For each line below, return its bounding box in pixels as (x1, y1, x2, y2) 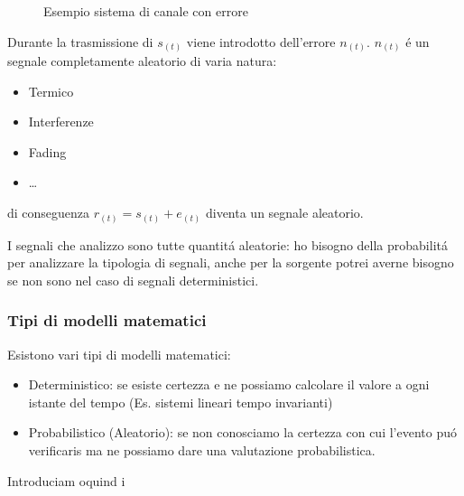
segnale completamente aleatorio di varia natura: (7, 51, 277, 70)
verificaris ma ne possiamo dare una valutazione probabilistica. (28, 440, 376, 459)
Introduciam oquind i (7, 471, 125, 490)
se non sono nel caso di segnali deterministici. (7, 270, 259, 289)
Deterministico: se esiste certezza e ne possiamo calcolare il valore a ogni (28, 375, 430, 394)
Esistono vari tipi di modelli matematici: (7, 344, 231, 363)
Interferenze (28, 112, 94, 131)
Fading (28, 142, 67, 161)
